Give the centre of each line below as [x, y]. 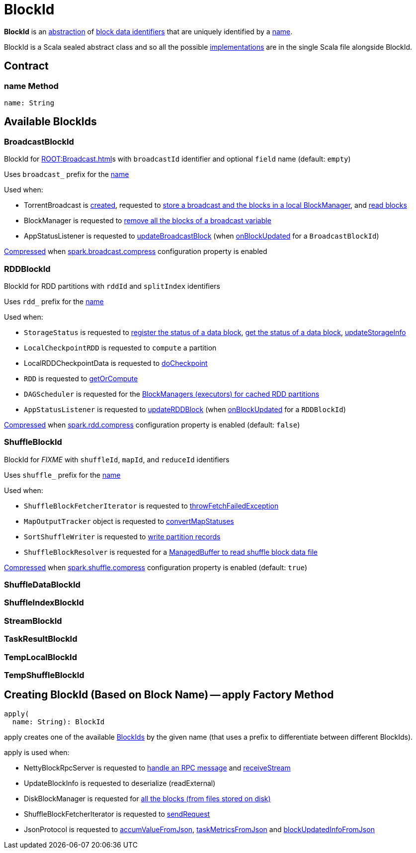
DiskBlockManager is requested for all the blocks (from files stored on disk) [147, 798]
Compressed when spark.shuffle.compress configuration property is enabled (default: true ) [156, 567]
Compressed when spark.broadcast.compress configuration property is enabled [136, 252]
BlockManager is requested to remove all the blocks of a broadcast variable [148, 221]
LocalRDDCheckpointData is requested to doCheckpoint [116, 363]
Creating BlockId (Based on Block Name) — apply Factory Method [169, 695]
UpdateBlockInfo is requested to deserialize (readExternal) [120, 783]
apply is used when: [37, 752]
